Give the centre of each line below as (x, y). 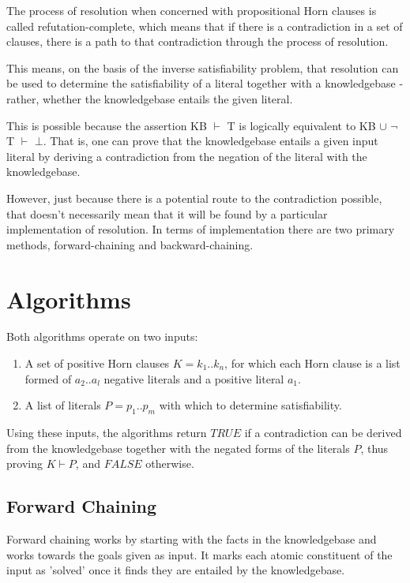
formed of (48, 378)
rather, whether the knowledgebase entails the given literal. (150, 98)
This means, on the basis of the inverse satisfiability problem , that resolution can (203, 67)
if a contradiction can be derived (323, 433)
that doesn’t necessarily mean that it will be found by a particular (167, 213)
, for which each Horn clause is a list (312, 363)
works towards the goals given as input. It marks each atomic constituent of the (199, 554)
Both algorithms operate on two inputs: (102, 336)
